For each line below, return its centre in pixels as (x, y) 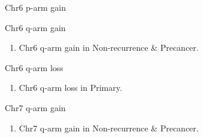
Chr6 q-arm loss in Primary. (70, 88)
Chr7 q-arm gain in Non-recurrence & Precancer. (109, 128)
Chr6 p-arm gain (35, 7)
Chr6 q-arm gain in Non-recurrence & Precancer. (109, 47)
